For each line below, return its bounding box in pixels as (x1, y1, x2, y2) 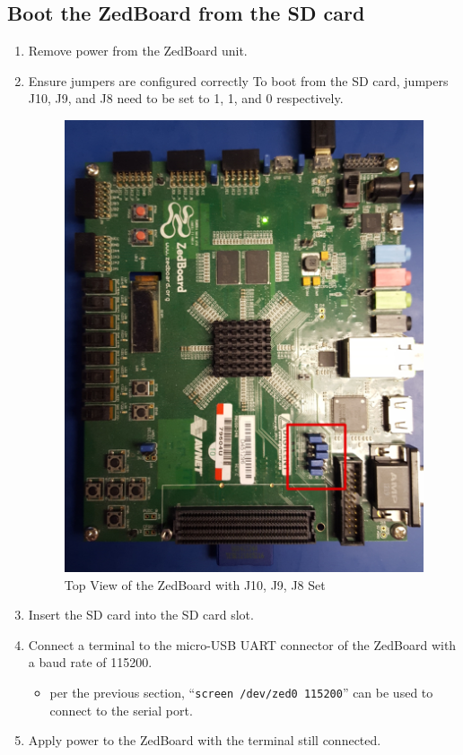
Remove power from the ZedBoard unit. (28, 41, 248, 60)
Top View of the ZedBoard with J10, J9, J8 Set (64, 575, 326, 594)
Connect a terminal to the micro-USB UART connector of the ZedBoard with (28, 635, 457, 654)
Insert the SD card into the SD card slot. (28, 605, 254, 624)
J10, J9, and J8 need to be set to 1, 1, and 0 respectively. (28, 89, 344, 108)
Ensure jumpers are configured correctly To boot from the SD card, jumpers (28, 71, 449, 90)
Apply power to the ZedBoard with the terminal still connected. (28, 731, 381, 750)
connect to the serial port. (49, 700, 193, 719)
